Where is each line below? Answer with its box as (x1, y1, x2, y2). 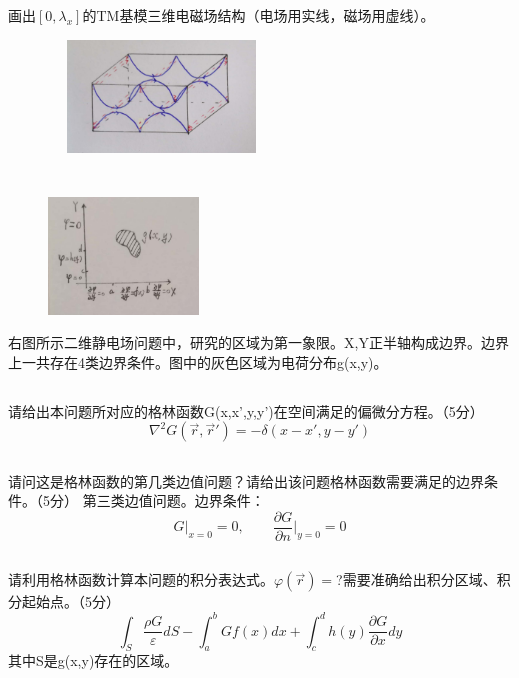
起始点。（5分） (21, 591, 120, 612)
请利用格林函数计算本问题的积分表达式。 (8, 569, 274, 590)
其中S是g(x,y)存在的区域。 (8, 650, 179, 671)
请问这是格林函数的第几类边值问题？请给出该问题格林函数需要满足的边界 (8, 470, 484, 491)
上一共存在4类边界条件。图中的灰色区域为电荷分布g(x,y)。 (8, 351, 388, 372)
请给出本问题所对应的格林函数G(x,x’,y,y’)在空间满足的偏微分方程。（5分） (8, 400, 484, 421)
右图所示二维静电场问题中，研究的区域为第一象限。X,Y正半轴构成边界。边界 (8, 332, 509, 353)
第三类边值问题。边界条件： (82, 490, 265, 511)
